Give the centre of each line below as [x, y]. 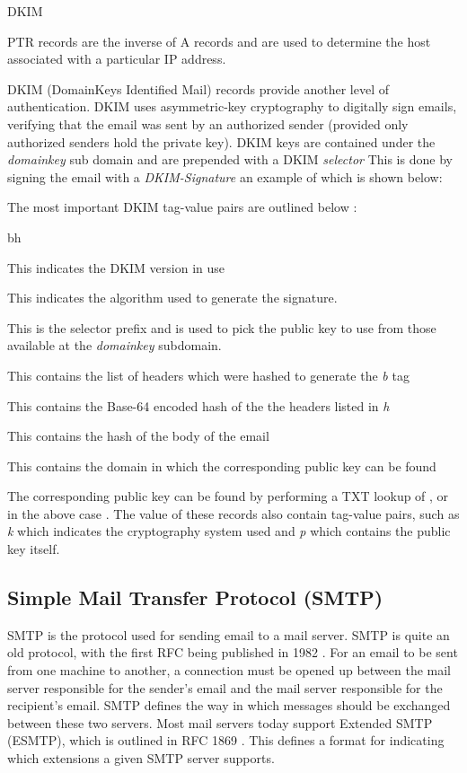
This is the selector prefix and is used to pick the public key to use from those [222, 327]
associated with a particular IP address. [117, 59]
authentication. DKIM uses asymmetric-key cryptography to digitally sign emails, [232, 106]
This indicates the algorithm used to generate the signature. [172, 298]
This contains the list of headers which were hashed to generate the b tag [208, 375]
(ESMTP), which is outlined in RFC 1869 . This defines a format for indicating [226, 740]
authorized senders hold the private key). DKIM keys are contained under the [221, 141]
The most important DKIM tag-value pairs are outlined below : [182, 207]
